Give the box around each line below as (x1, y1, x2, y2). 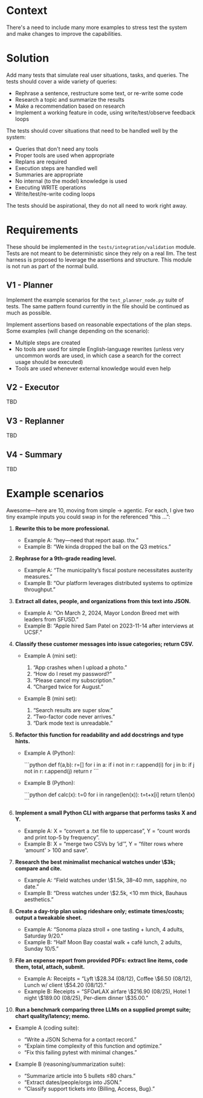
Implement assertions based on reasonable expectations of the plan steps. (6, 320, 192, 328)
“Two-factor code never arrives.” (33, 713, 115, 720)
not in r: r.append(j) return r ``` (24, 767, 99, 775)
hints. (14, 738, 30, 745)
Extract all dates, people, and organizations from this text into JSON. (14, 598, 192, 604)
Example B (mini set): (24, 695, 77, 702)
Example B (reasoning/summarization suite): (14, 1060, 126, 1068)
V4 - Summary (6, 449, 62, 460)
